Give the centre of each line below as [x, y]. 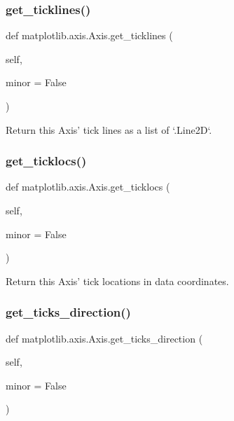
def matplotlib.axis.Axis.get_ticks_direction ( [104, 338]
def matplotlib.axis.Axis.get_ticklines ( [89, 35]
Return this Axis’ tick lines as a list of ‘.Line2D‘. [109, 129]
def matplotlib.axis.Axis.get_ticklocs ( [88, 187]
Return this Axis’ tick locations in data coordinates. [117, 281]
